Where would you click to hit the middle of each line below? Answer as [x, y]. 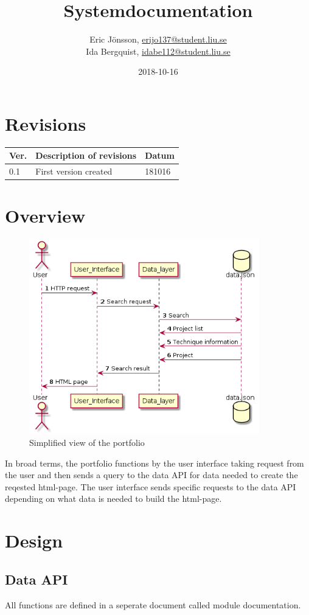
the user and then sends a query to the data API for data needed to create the [151, 475]
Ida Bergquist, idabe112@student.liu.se [158, 51]
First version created [74, 171]
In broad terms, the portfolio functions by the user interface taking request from [154, 463]
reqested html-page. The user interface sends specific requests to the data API [151, 486]
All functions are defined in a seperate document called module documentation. [153, 604]
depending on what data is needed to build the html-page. [113, 499]
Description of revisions [86, 155]
